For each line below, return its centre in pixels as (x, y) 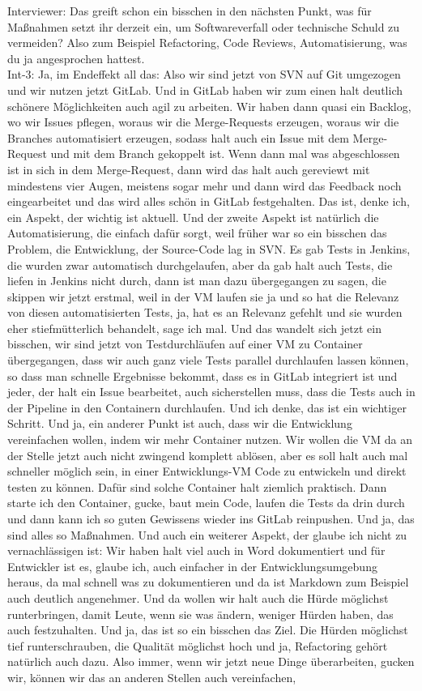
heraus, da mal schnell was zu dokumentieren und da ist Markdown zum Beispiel (208, 582)
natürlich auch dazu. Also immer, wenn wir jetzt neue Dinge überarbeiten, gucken (211, 661)
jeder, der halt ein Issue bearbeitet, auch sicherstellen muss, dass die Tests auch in (211, 392)
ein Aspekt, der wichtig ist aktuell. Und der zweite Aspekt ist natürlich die (193, 217)
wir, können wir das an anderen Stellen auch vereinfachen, (152, 677)
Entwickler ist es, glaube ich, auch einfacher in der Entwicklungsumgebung (192, 566)
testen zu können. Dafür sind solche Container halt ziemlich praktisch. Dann (197, 486)
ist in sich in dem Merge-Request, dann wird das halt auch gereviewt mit (189, 169)
